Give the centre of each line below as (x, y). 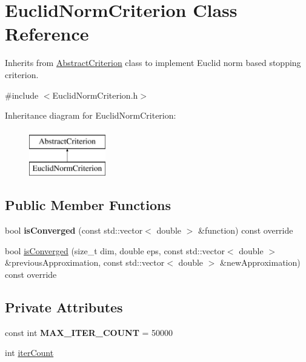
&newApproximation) (260, 262)
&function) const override (245, 230)
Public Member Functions (88, 205)
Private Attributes (64, 307)
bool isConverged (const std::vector (74, 230)
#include (22, 95)
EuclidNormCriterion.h (95, 95)
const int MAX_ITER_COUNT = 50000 (89, 332)
